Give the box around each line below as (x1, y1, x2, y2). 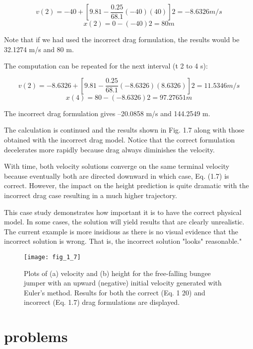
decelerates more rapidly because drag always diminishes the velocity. (4, 144, 215, 154)
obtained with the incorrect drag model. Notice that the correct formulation (4, 134, 235, 144)
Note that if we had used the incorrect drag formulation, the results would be (4, 34, 240, 44)
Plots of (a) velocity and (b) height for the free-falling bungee (24, 268, 211, 278)
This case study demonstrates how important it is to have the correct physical (4, 207, 242, 217)
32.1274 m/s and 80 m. (4, 44, 74, 54)
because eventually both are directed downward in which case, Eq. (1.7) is (4, 170, 229, 181)
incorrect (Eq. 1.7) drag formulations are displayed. (24, 297, 180, 307)
